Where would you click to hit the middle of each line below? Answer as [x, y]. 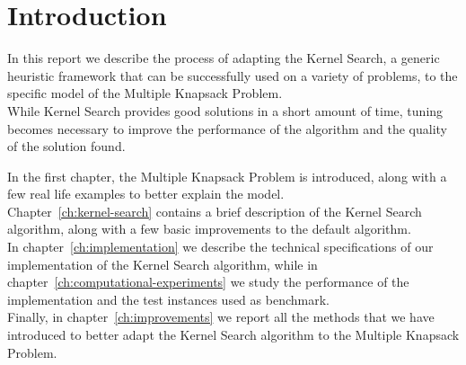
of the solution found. [66, 146]
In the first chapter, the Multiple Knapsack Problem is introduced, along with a [227, 176]
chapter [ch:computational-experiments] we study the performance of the [208, 282]
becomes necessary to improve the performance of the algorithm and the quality [228, 128]
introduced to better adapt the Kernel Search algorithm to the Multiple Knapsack [233, 335]
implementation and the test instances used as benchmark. [168, 299]
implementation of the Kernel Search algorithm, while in [163, 264]
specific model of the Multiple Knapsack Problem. [145, 93]
